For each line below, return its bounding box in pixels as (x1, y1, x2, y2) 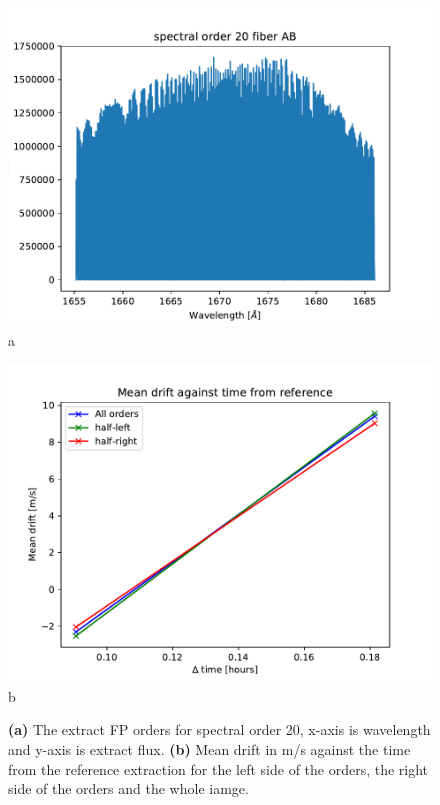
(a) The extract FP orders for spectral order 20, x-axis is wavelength (8, 719, 431, 740)
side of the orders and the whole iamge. (8, 778, 249, 799)
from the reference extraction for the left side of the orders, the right (8, 758, 429, 779)
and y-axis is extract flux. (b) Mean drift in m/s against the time (8, 738, 411, 759)
